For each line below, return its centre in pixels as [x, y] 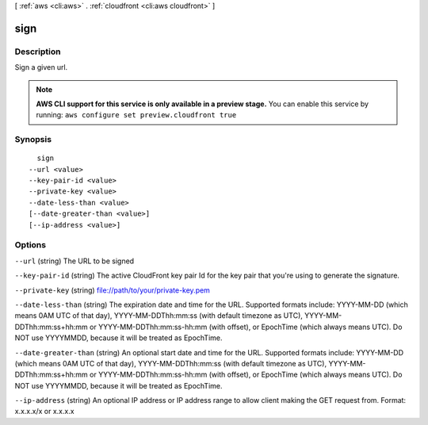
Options [31, 245]
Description [38, 52]
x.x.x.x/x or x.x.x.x [44, 412]
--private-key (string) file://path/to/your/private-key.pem [112, 290]
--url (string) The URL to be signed [75, 261]
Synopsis [33, 140]
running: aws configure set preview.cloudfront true [136, 115]
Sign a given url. [41, 67]
